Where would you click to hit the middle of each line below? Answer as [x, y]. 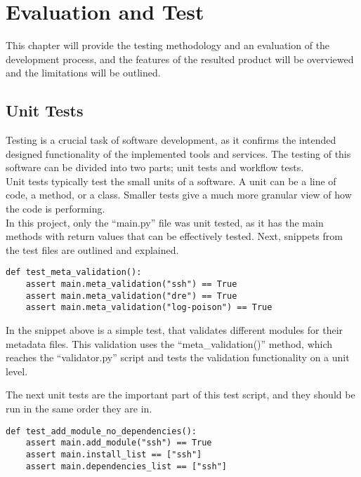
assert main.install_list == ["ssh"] [114, 454]
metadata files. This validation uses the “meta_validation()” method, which [169, 343]
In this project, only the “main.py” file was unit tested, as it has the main [165, 222]
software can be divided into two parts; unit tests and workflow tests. [155, 167]
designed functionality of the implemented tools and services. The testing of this [178, 153]
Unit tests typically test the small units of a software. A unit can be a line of [171, 181]
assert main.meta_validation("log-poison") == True [149, 308]
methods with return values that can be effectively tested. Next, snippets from [174, 236]
